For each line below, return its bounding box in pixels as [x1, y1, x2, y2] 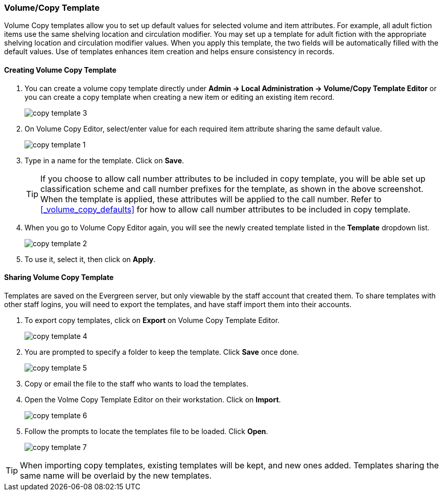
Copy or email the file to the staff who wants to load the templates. [25, 379, 248, 388]
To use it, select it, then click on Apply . [25, 254, 156, 264]
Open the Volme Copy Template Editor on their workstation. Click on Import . [25, 395, 281, 404]
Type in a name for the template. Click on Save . [25, 156, 184, 165]
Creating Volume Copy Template [4, 65, 116, 74]
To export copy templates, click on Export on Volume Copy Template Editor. [25, 315, 280, 325]
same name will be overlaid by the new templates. [20, 470, 212, 481]
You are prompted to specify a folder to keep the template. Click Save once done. [25, 347, 299, 356]
